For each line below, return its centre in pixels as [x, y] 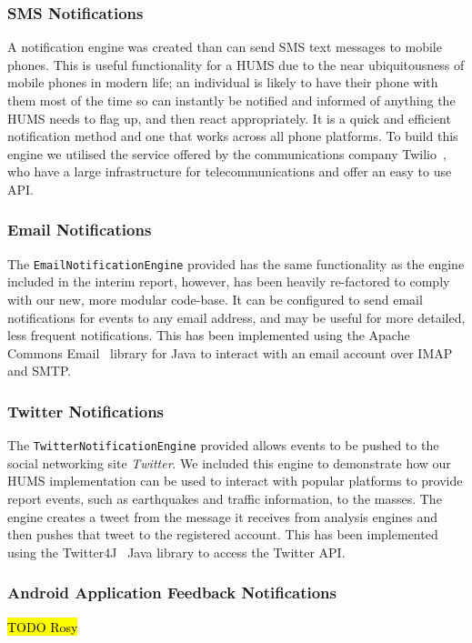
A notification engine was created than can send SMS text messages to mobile [225, 47]
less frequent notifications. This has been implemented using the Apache [209, 335]
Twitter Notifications [86, 411]
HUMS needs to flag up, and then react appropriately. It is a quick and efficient [229, 118]
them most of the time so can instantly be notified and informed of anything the [231, 100]
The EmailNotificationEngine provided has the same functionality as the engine [236, 263]
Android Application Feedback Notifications [172, 593]
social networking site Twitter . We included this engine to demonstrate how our [229, 462]
